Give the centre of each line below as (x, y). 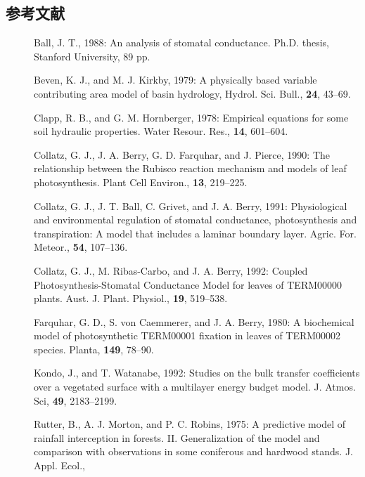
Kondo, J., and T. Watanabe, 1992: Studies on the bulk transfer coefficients (197, 373)
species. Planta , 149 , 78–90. (94, 349)
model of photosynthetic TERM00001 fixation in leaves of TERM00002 (187, 335)
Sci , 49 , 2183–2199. (76, 400)
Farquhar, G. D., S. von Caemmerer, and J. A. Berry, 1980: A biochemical (194, 321)
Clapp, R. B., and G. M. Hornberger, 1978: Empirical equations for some (191, 117)
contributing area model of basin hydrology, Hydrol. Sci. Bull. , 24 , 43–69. (192, 93)
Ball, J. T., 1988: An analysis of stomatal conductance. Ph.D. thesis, (181, 43)
